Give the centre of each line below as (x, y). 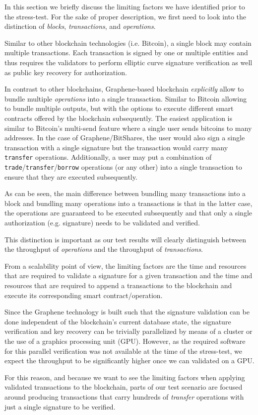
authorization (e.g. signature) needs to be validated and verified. (102, 222)
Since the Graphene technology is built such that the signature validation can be (127, 312)
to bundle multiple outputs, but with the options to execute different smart (119, 108)
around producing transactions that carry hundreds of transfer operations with (124, 396)
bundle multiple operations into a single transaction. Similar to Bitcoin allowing (126, 98)
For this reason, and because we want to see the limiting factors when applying (125, 377)
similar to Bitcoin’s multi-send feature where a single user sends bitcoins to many (128, 128)
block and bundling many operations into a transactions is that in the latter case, (129, 203)
